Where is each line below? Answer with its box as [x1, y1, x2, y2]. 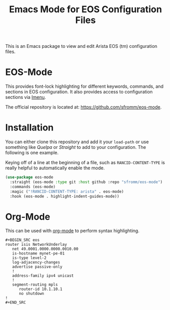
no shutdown [18, 291, 44, 296]
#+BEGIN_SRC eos [5, 238, 40, 243]
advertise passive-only [12, 264, 63, 270]
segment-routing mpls [12, 282, 58, 288]
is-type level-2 [12, 255, 47, 261]
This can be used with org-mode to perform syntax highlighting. [5, 228, 140, 234]
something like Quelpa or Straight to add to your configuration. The [5, 144, 146, 150]
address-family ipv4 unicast [12, 273, 74, 278]
